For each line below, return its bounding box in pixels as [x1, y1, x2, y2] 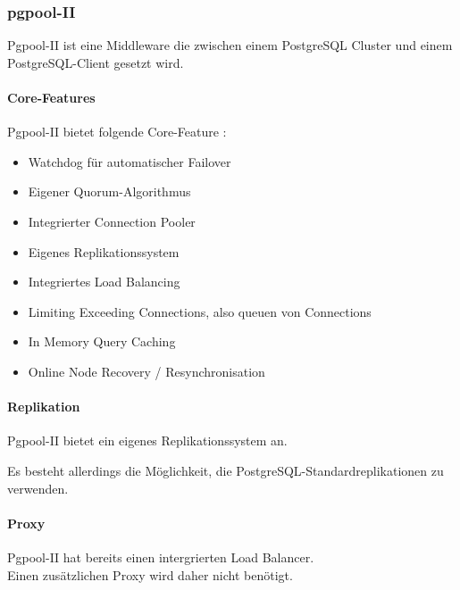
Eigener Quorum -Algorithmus [28, 182, 191, 201]
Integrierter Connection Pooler [28, 212, 196, 230]
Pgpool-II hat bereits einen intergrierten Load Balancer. [7, 547, 314, 566]
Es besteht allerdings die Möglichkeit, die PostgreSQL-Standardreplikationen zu [7, 461, 444, 479]
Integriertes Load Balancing [28, 272, 180, 291]
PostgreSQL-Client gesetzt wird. [7, 53, 184, 71]
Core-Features [7, 88, 96, 106]
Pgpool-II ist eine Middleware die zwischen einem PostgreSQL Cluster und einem [7, 36, 453, 54]
